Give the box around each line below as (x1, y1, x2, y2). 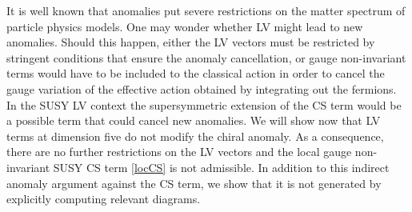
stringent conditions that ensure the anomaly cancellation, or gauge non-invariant (6, 49, 406, 66)
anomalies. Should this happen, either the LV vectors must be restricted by (6, 34, 375, 50)
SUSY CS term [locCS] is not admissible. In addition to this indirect (53, 158, 390, 175)
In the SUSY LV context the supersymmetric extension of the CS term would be (6, 96, 402, 113)
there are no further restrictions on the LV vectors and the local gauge (6, 143, 352, 160)
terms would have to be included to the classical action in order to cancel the (6, 65, 385, 82)
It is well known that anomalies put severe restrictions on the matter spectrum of (6, 2, 406, 18)
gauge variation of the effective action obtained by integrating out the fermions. (6, 80, 397, 97)
